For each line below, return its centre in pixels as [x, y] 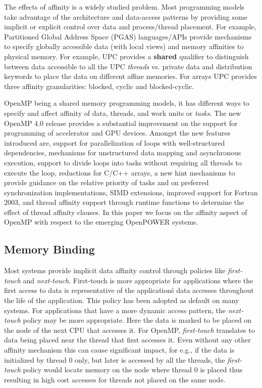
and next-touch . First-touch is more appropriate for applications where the [138, 280]
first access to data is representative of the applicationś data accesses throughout [129, 290]
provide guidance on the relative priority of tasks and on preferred [107, 182]
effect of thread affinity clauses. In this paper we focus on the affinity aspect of [126, 212]
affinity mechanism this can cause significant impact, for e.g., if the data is [119, 350]
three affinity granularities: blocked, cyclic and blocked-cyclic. [99, 86]
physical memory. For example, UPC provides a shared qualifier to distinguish [126, 56]
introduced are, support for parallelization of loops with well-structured [115, 142]
